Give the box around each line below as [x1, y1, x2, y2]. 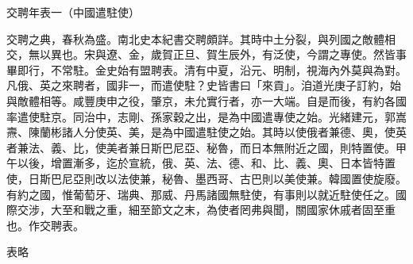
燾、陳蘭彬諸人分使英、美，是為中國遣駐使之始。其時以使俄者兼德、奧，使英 [6, 124, 407, 140]
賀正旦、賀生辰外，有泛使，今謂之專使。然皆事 [161, 46, 407, 63]
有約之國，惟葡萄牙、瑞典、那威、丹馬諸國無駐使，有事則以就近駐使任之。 [6, 186, 396, 202]
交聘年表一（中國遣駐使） [6, 4, 140, 20]
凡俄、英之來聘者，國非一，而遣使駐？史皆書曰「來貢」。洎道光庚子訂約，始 [6, 77, 401, 94]
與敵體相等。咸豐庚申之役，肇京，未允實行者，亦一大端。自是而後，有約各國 [6, 92, 407, 109]
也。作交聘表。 [6, 216, 84, 233]
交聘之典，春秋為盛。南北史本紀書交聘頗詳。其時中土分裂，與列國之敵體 [6, 30, 384, 47]
